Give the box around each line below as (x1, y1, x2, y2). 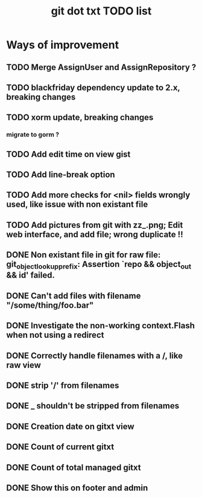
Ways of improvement (6, 38, 119, 52)
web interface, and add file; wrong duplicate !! (6, 229, 183, 239)
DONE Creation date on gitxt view (6, 421, 134, 431)
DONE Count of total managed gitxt (6, 462, 141, 472)
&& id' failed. (6, 270, 55, 281)
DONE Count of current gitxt (6, 442, 115, 452)
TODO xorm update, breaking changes (6, 113, 154, 123)
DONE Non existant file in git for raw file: (6, 250, 161, 260)
